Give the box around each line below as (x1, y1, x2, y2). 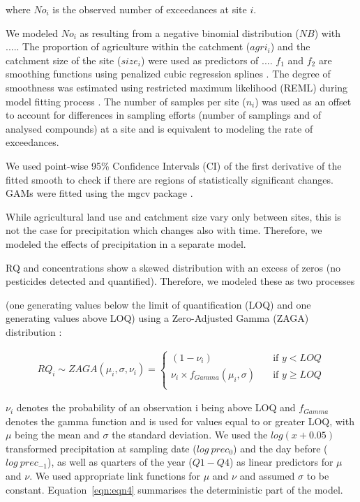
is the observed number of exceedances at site (52, 2, 247, 16)
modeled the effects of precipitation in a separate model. (6, 236, 246, 251)
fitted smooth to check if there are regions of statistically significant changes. (6, 172, 333, 186)
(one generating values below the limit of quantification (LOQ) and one (6, 297, 311, 311)
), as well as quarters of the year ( (47, 455, 193, 469)
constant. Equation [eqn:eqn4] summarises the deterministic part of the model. (6, 482, 343, 496)
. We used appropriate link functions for (29, 468, 201, 483)
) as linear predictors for (229, 455, 333, 469)
